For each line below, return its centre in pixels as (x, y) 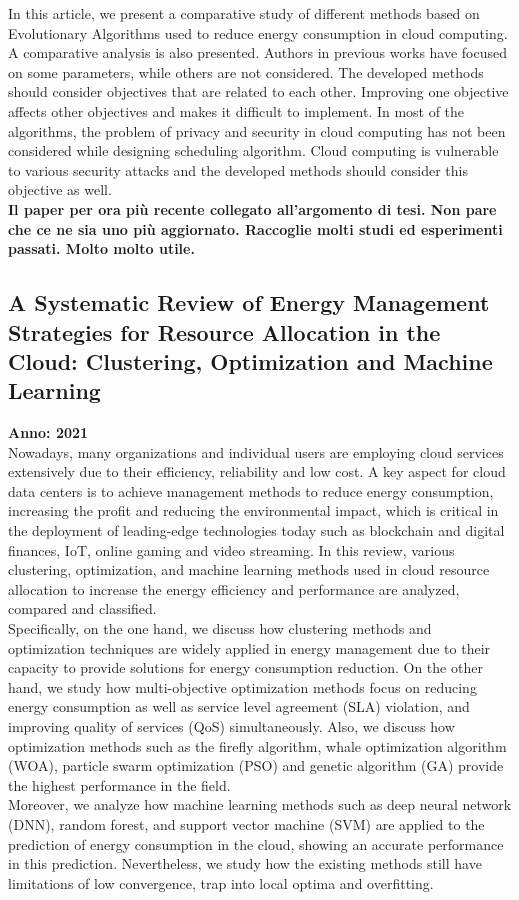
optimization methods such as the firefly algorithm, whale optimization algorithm (257, 745)
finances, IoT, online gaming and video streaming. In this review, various (231, 549)
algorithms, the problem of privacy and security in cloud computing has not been (257, 130)
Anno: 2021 (48, 432)
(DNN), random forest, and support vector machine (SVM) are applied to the (246, 823)
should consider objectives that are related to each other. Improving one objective (258, 91)
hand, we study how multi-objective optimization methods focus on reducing (242, 686)
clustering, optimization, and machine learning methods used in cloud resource (249, 569)
